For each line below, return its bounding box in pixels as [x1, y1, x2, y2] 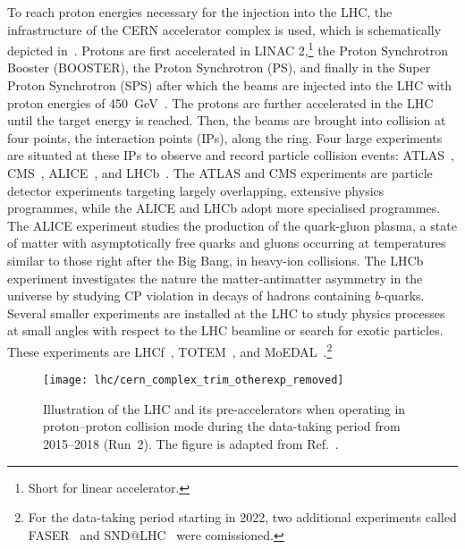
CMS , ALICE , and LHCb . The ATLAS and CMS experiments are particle [7, 164, 433, 182]
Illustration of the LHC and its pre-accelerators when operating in [43, 399, 406, 418]
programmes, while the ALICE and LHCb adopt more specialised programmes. [7, 198, 441, 217]
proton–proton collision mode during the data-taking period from [43, 417, 401, 435]
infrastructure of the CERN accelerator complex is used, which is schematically [7, 20, 442, 38]
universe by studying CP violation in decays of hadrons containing [7, 286, 371, 305]
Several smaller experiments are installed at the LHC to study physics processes [7, 303, 445, 322]
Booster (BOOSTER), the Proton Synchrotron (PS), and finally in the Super [7, 58, 431, 77]
